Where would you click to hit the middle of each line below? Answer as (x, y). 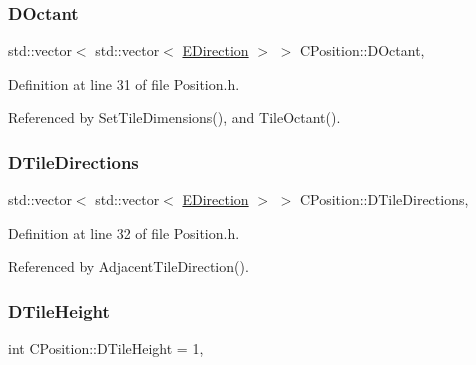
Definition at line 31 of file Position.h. (124, 83)
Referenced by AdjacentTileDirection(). (128, 266)
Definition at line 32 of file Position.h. (124, 232)
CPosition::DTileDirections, (384, 199)
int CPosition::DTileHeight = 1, (106, 348)
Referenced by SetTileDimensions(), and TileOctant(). (174, 117)
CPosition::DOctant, (362, 50)
